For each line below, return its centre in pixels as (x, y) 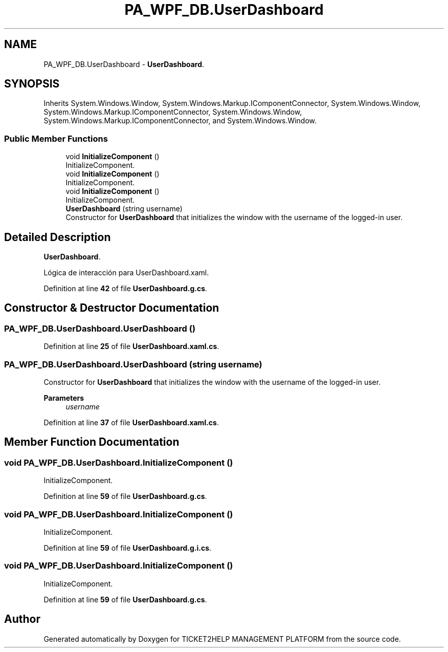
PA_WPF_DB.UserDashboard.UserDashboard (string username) (133, 364)
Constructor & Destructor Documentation (112, 308)
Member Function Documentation (92, 442)
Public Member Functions (56, 138)
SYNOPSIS (32, 84)
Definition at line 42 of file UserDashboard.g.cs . (126, 289)
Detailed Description (58, 237)
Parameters (64, 398)
